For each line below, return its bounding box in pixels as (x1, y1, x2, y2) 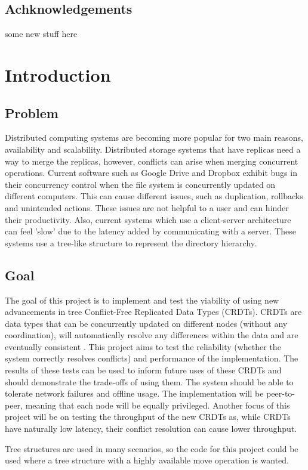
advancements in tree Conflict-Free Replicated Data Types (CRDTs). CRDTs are (5, 305, 302, 318)
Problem (5, 103, 58, 122)
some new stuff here (5, 27, 78, 40)
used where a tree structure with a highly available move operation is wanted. (5, 454, 289, 466)
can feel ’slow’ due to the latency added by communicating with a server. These (5, 225, 296, 237)
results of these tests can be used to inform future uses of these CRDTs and (5, 364, 282, 376)
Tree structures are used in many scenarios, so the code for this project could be (5, 442, 298, 454)
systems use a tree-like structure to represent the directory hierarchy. (5, 236, 257, 249)
